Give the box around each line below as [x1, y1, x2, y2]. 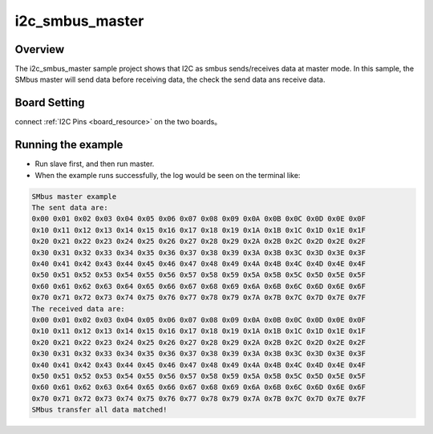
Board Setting [14, 96, 85, 110]
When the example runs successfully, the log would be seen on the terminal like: [34, 170, 301, 180]
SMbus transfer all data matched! [31, 405, 168, 415]
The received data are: [31, 304, 126, 313]
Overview [14, 43, 65, 56]
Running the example [14, 138, 123, 152]
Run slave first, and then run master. [34, 159, 155, 168]
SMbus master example [31, 192, 117, 201]
